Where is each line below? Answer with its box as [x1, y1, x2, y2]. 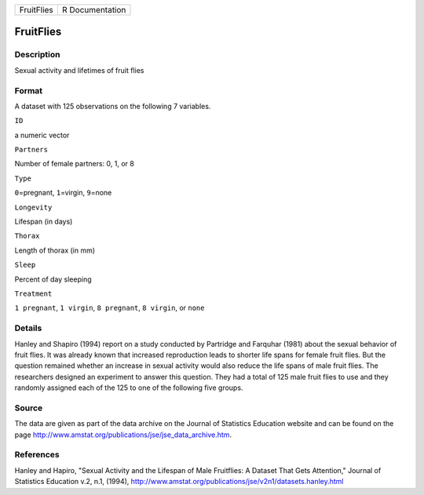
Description [14, 49, 60, 60]
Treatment [14, 289, 53, 298]
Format [14, 85, 43, 96]
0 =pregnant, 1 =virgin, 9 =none [14, 188, 112, 198]
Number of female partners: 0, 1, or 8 [14, 159, 135, 169]
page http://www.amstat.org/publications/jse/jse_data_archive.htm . [14, 430, 232, 439]
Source [14, 402, 43, 413]
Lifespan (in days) [14, 217, 73, 227]
